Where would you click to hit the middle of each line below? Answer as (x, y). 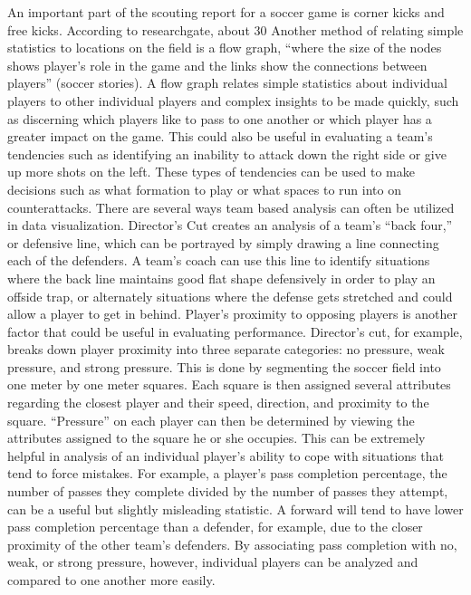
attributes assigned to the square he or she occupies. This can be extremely (216, 438)
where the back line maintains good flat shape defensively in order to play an (221, 278)
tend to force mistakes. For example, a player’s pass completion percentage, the (227, 473)
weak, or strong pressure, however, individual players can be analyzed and (213, 562)
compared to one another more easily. (111, 580)
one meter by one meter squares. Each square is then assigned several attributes (229, 384)
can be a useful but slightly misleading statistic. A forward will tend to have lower (235, 509)
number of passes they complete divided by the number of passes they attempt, (228, 491)
